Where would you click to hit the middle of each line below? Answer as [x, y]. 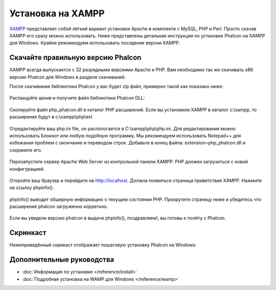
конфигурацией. [27, 169]
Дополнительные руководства [62, 260]
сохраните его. [26, 150]
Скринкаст [28, 233]
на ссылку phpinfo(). [32, 188]
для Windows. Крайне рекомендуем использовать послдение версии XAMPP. [95, 43]
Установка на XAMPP [57, 13]
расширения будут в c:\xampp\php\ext [51, 117]
